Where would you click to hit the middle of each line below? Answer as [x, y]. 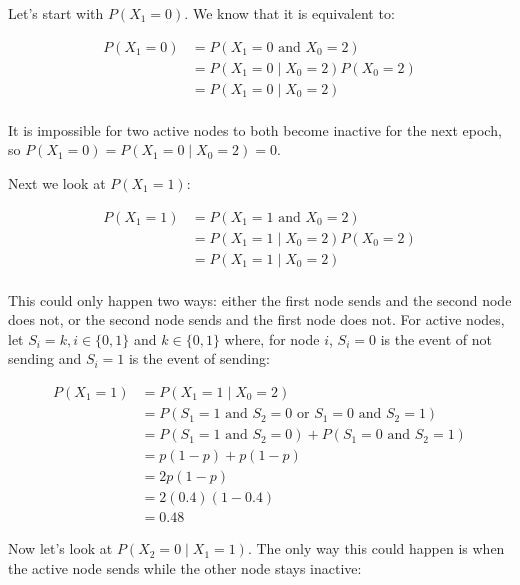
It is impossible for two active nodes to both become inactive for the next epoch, [255, 129]
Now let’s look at [60, 548]
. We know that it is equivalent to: [289, 13]
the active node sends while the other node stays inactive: [185, 567]
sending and [45, 358]
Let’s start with [56, 13]
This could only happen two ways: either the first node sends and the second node [260, 299]
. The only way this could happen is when [376, 548]
